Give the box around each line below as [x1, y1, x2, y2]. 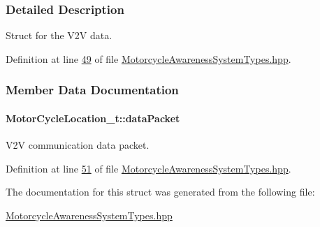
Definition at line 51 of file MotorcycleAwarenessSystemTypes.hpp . [6, 161, 291, 175]
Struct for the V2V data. [6, 28, 112, 43]
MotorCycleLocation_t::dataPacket [6, 110, 180, 125]
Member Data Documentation [6, 81, 179, 98]
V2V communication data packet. [6, 138, 150, 152]
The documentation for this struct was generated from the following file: [6, 184, 315, 199]
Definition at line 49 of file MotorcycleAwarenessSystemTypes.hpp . [6, 51, 291, 66]
